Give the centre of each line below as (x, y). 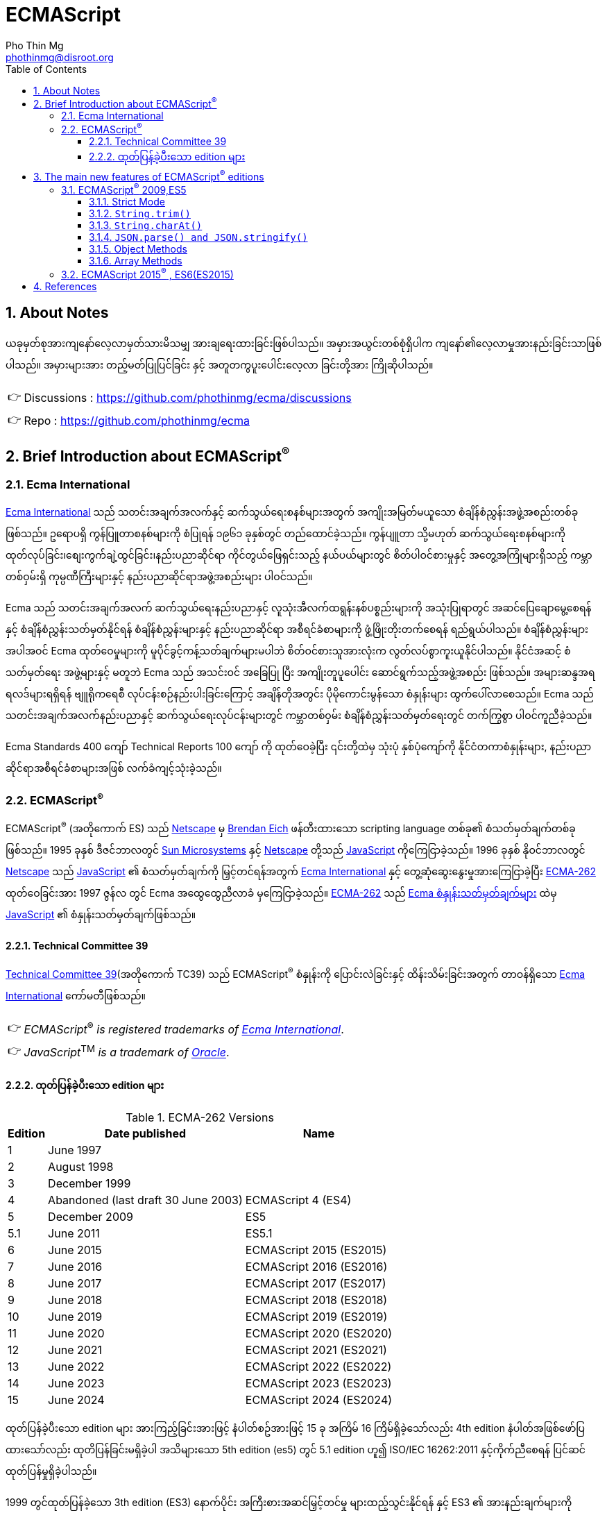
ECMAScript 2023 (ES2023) (318, 1383)
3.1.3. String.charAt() (146, 226)
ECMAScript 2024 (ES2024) (319, 1400)
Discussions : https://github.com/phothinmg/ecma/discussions (188, 398)
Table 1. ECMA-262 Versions (200, 1117)
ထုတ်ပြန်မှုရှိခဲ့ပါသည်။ (51, 1471)
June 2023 (76, 1383)
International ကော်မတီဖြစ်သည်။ (76, 995)
